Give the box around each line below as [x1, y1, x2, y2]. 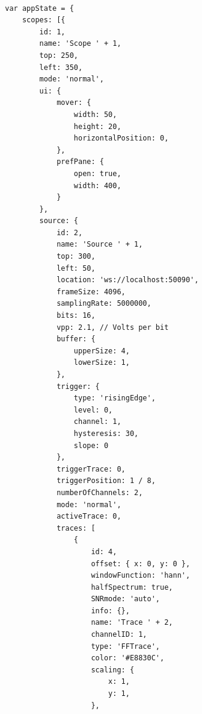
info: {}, [91, 606, 130, 615]
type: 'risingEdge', [73, 394, 156, 403]
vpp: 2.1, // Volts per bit [57, 323, 169, 332]
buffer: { [57, 335, 96, 344]
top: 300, [57, 252, 96, 261]
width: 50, [73, 110, 117, 119]
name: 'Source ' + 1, [57, 240, 143, 249]
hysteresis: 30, [73, 429, 139, 438]
